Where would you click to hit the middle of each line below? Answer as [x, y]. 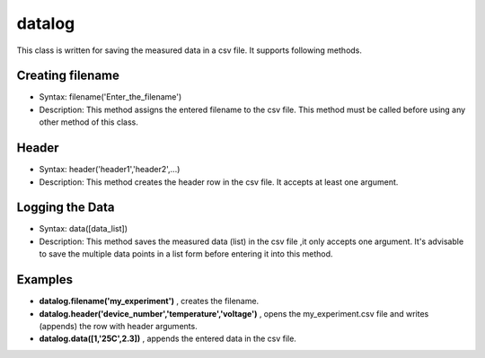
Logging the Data [66, 208]
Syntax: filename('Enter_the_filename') [110, 97]
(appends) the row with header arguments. [118, 326]
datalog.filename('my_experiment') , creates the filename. [149, 301]
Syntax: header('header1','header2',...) [110, 170]
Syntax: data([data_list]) [84, 229]
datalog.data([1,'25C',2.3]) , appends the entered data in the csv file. [168, 339]
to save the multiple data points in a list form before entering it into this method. [186, 254]
